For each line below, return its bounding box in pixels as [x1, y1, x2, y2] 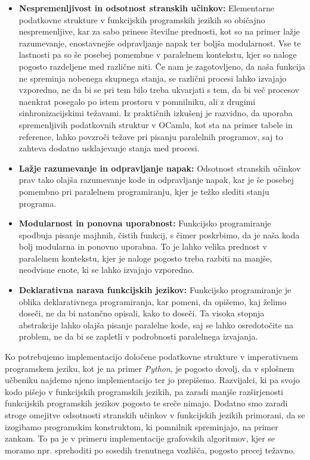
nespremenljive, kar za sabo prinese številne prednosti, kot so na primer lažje [18, 25, 300, 38]
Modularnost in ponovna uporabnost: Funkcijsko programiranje [18, 217, 271, 229]
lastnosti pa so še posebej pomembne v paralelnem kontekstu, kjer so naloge [18, 48, 297, 61]
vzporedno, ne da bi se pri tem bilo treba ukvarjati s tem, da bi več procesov [18, 83, 299, 96]
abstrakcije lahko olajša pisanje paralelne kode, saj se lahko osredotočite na [18, 318, 294, 331]
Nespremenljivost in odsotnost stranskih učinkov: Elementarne [18, 2, 274, 14]
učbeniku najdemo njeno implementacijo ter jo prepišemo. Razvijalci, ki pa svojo [5, 374, 300, 386]
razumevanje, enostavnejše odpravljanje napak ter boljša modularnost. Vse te [18, 36, 301, 49]
